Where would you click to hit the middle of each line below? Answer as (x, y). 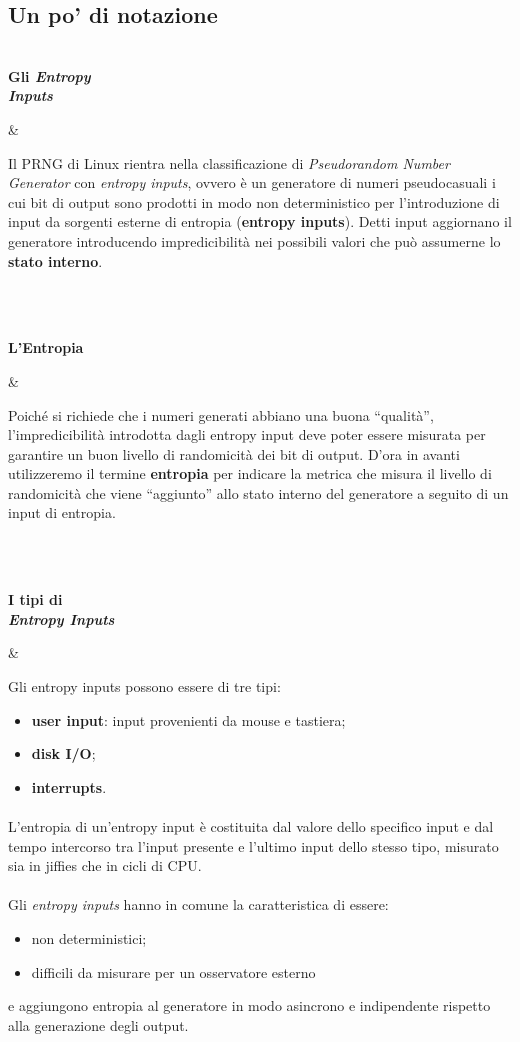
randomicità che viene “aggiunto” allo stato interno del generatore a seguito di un (258, 492)
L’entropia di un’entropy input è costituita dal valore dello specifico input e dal (251, 826)
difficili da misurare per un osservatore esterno (173, 971)
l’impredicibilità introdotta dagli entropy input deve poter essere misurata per (247, 434)
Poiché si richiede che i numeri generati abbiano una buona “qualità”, (221, 414)
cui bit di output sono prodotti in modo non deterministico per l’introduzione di (254, 201)
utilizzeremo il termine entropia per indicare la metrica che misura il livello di (250, 473)
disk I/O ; (63, 753)
